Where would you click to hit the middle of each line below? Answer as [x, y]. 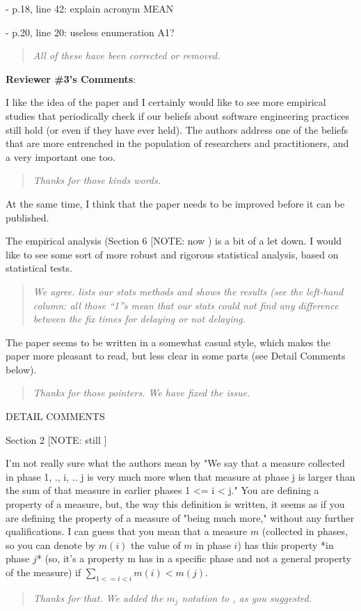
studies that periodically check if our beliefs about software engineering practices [178, 115]
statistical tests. [39, 268]
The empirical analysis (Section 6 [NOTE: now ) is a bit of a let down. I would [174, 241]
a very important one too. [61, 156]
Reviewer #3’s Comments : [71, 78]
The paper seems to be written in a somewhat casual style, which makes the [168, 342]
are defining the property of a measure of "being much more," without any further [180, 517]
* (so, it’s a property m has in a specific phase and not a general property [194, 558]
